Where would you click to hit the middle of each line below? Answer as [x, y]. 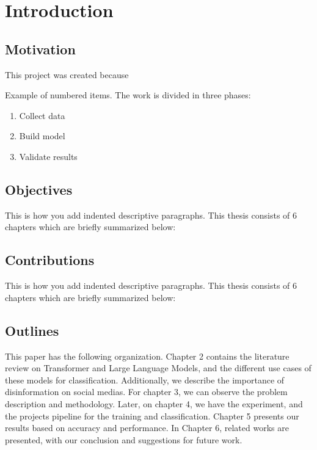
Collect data [42, 115]
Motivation [40, 49]
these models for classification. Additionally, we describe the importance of [145, 379]
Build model [42, 136]
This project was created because [67, 74]
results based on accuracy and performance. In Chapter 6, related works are [147, 428]
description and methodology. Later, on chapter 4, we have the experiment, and [154, 403]
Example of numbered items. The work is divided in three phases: [128, 95]
